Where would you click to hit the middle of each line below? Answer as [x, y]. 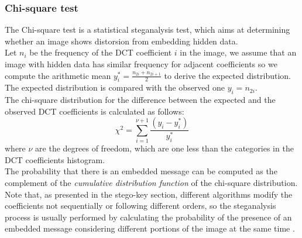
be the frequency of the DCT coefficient [101, 52]
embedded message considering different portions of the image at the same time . [150, 228]
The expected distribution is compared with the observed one [115, 87]
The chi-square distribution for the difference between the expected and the [140, 100]
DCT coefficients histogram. [55, 159]
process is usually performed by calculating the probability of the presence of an [148, 217]
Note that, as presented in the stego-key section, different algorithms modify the [149, 194]
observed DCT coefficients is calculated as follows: [95, 111]
